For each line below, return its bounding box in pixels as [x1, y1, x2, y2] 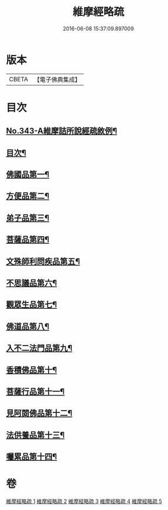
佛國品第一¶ [6, 170, 50, 180]
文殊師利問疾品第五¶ [6, 256, 80, 266]
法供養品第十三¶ [6, 430, 65, 440]
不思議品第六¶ [6, 278, 57, 288]
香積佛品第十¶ [6, 365, 57, 375]
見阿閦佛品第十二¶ [6, 408, 73, 418]
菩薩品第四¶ [6, 235, 50, 244]
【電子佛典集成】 [33, 75, 81, 84]
